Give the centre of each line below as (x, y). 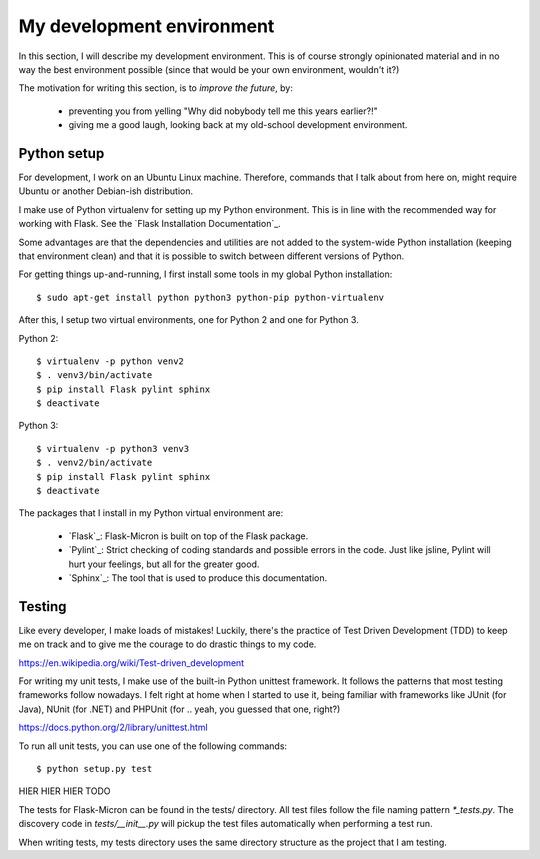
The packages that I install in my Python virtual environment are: (151, 513)
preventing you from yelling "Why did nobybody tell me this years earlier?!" (223, 111)
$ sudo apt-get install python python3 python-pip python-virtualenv (210, 297)
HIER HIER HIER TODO (64, 791)
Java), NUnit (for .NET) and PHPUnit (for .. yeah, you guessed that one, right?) (179, 709)
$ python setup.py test (94, 769)
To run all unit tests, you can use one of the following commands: (153, 746)
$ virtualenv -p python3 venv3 (113, 448)
